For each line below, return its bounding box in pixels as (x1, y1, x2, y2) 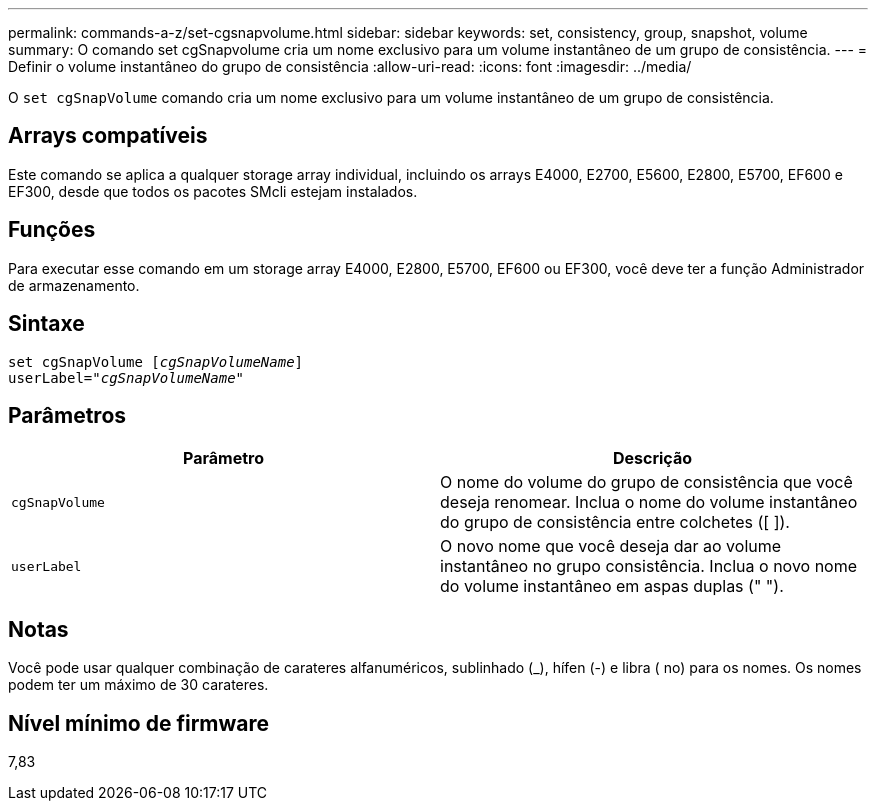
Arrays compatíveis (8, 123, 208, 149)
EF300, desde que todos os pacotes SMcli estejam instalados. (8, 182, 418, 200)
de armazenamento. (8, 276, 140, 294)
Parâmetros (8, 402, 127, 428)
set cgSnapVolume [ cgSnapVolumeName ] (8, 353, 304, 370)
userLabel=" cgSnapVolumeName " (8, 369, 245, 386)
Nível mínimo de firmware (8, 710, 270, 736)
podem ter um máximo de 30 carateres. (8, 676, 269, 694)
